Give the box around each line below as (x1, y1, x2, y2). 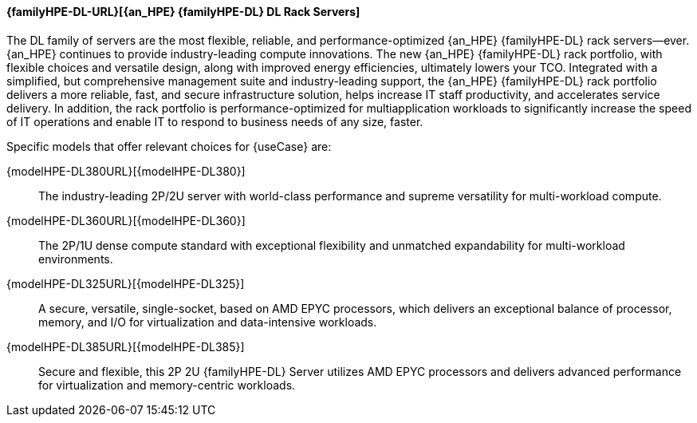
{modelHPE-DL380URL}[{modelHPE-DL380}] (6, 164, 246, 178)
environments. (38, 251, 113, 266)
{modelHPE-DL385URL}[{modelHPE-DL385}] (6, 339, 245, 354)
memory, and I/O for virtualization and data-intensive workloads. (38, 314, 377, 329)
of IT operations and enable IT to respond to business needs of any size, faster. (6, 114, 423, 128)
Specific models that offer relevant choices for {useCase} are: (6, 139, 332, 153)
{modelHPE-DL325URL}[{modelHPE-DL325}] (6, 276, 245, 291)
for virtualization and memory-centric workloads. (38, 378, 296, 392)
